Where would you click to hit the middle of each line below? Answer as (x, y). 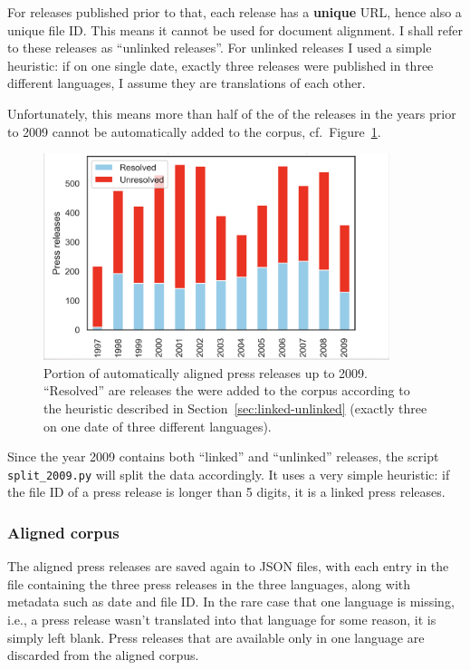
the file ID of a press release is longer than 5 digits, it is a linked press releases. (226, 492)
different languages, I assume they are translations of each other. (187, 83)
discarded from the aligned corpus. (103, 655)
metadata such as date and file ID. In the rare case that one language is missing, (231, 602)
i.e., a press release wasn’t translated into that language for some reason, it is (222, 620)
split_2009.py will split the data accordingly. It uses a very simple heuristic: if (229, 474)
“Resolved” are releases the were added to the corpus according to (227, 390)
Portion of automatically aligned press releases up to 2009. (206, 372)
